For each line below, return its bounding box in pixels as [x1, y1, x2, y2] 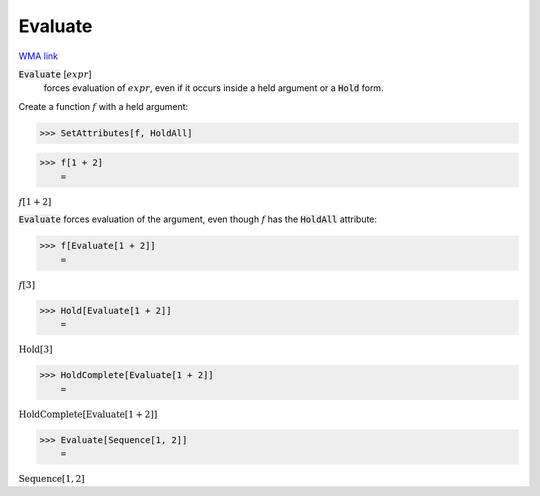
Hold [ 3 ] [18, 344, 53, 355]
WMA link [18, 50, 59, 62]
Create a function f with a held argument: [18, 100, 189, 112]
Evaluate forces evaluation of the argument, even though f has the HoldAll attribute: [18, 213, 378, 225]
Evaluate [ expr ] [18, 68, 92, 80]
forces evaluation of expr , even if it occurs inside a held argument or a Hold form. [43, 82, 384, 94]
